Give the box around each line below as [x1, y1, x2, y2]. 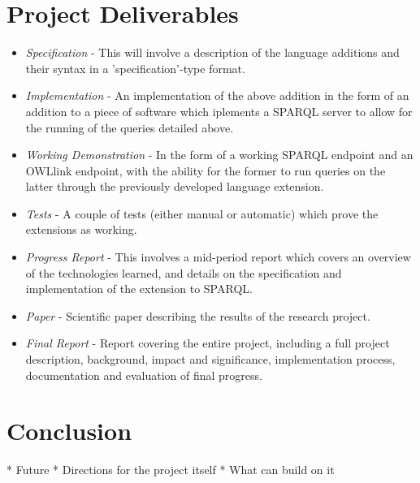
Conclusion [6, 414, 132, 447]
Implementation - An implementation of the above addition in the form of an [25, 87, 409, 104]
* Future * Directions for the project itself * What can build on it [6, 461, 335, 478]
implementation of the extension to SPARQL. [25, 280, 253, 297]
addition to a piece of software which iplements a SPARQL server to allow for [25, 102, 413, 119]
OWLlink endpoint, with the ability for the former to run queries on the [25, 162, 386, 179]
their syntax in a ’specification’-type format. [25, 59, 245, 76]
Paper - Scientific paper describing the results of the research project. [25, 307, 370, 324]
